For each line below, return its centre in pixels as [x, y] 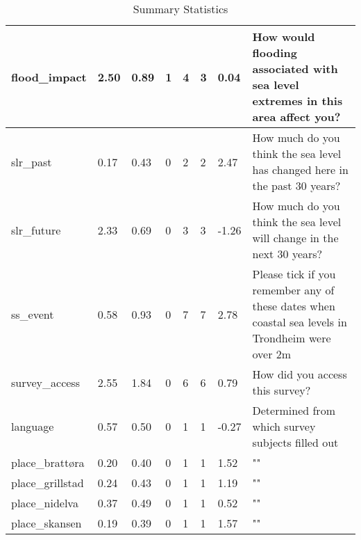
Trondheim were [292, 338]
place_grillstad [48, 483]
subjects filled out [295, 442]
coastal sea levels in [300, 322]
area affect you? [296, 117]
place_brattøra [48, 462]
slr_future [36, 230]
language [33, 426]
